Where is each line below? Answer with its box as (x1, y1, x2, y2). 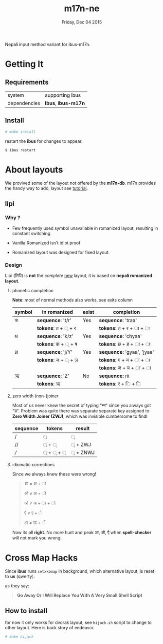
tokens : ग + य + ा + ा (99, 357, 150, 364)
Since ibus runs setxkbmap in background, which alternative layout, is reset (5, 568, 155, 574)
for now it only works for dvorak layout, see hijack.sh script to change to (5, 620, 152, 625)
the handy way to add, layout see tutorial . (5, 185, 88, 191)
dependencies (7, 100, 40, 107)
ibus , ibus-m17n (45, 100, 85, 107)
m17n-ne (64, 3, 100, 14)
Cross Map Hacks (5, 552, 78, 563)
